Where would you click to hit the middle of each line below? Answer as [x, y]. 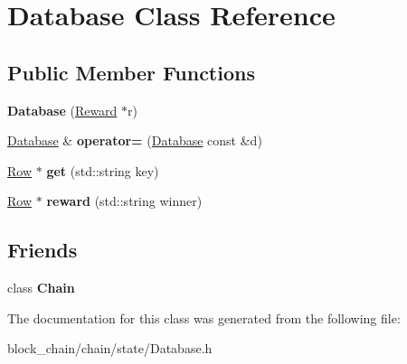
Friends [43, 250]
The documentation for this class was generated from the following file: [204, 317]
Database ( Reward [62, 110]
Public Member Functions [131, 72]
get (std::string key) [103, 170]
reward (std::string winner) [124, 201]
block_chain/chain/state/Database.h [110, 348]
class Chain [41, 288]
